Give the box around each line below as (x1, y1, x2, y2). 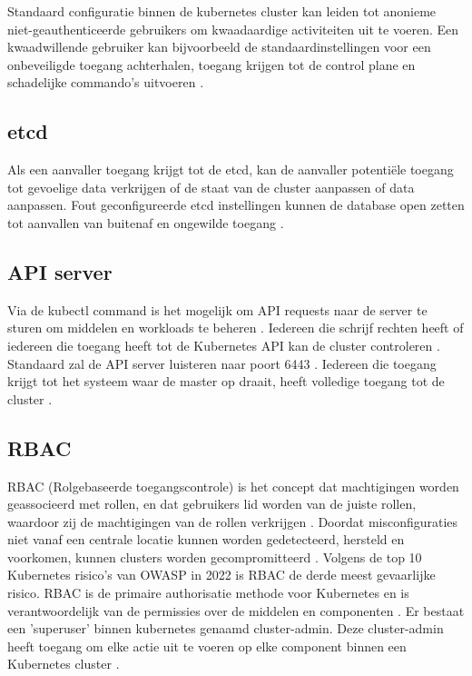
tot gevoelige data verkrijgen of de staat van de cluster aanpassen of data (7, 177, 415, 196)
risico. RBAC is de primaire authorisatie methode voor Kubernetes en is (7, 583, 409, 602)
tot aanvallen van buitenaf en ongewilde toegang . (7, 213, 284, 232)
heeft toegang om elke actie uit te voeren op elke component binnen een (7, 636, 407, 655)
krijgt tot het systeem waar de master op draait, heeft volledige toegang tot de (7, 372, 445, 391)
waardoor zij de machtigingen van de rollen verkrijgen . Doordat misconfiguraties (7, 512, 458, 531)
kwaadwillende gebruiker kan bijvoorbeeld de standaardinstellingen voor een (7, 37, 431, 56)
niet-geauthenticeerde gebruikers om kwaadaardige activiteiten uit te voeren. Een (7, 19, 459, 38)
